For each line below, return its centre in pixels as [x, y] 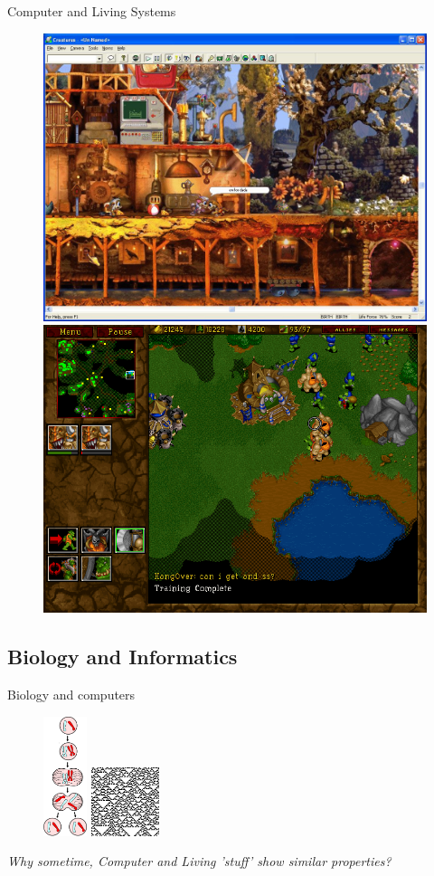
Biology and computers [71, 694]
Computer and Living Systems [92, 11]
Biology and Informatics [123, 657]
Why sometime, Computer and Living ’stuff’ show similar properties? [199, 861]
